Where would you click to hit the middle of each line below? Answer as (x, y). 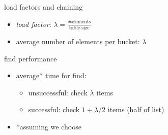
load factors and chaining (44, 7)
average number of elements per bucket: (78, 41)
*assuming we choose (49, 126)
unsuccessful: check (58, 92)
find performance (31, 58)
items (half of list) (136, 109)
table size (79, 28)
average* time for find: (51, 75)
